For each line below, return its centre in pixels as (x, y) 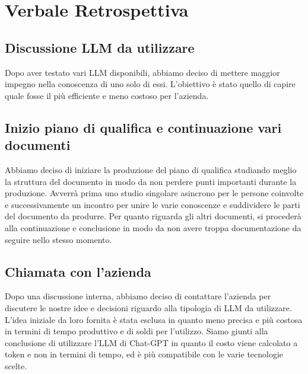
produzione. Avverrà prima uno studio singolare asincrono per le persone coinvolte (154, 193)
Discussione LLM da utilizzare (100, 47)
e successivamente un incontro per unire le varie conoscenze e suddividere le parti (153, 204)
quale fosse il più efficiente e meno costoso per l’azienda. (107, 95)
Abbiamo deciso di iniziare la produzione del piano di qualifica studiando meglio (151, 169)
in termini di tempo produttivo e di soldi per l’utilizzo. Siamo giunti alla (136, 331)
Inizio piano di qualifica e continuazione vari (143, 127)
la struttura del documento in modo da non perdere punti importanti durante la (151, 181)
